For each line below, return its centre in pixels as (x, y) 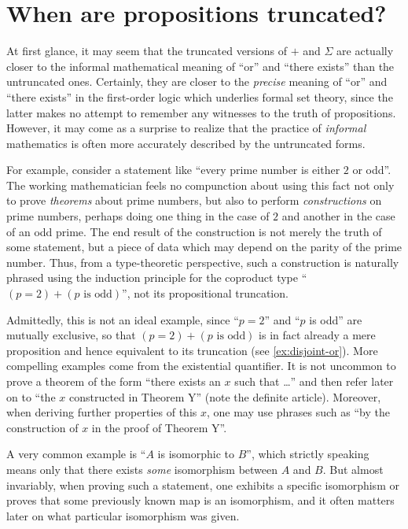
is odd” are (336, 319)
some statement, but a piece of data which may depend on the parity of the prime (204, 247)
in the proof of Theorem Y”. (159, 427)
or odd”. (372, 170)
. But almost (353, 469)
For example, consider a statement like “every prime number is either (173, 170)
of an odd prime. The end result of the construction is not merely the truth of (194, 231)
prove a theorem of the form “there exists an (114, 381)
